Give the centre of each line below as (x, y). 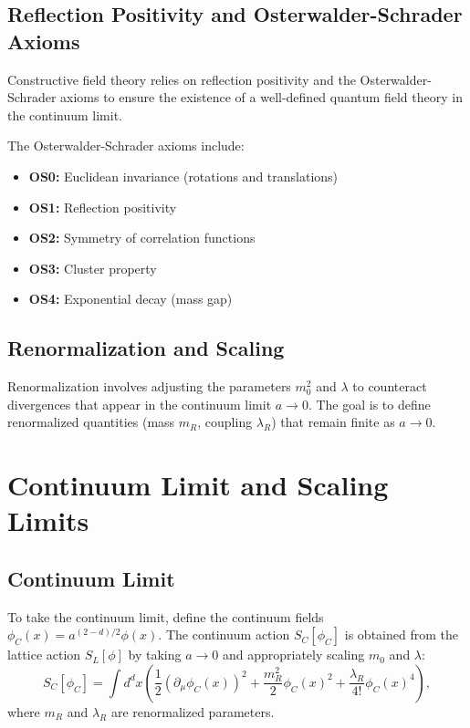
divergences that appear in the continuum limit (140, 404)
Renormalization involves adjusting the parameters (149, 386)
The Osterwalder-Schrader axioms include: (126, 146)
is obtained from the (401, 634)
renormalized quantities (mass (91, 422)
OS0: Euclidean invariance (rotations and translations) (183, 176)
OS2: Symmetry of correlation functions (142, 238)
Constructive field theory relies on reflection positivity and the (182, 79)
